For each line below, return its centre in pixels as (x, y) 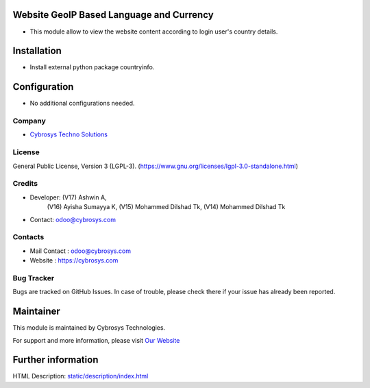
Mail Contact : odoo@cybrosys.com (81, 251)
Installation (37, 51)
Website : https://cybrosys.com (74, 260)
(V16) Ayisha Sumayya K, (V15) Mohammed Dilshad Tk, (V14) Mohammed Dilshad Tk (166, 207)
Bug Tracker (34, 278)
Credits (25, 184)
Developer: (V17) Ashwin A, (69, 197)
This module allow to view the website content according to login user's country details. (154, 32)
